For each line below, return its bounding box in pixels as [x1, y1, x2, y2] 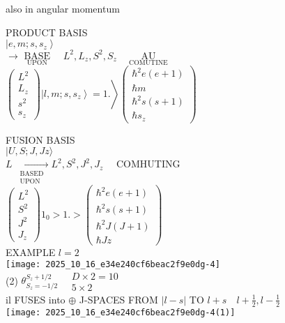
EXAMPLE [6, 244, 56, 259]
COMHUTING [116, 156, 180, 171]
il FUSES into [6, 292, 66, 306]
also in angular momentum [6, 1, 120, 15]
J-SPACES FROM [79, 292, 158, 306]
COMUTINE [129, 59, 168, 67]
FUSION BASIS [6, 132, 75, 147]
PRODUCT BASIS [6, 24, 88, 39]
